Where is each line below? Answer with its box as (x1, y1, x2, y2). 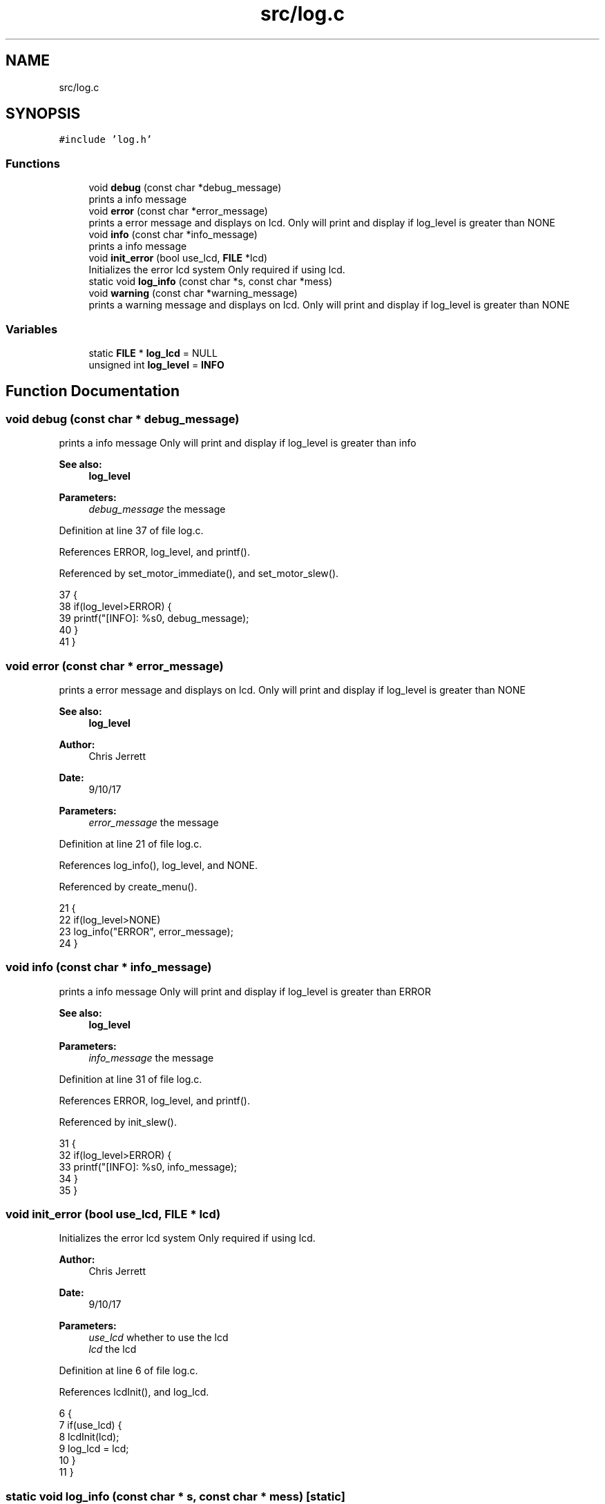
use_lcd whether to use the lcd (88, 1331, 229, 1344)
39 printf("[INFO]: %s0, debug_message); (59, 612, 249, 625)
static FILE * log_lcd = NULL (88, 346, 218, 359)
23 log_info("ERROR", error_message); (59, 925, 233, 937)
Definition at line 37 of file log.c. (59, 525, 204, 537)
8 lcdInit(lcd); (59, 1431, 119, 1443)
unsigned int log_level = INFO (88, 358, 224, 371)
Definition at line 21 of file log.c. (59, 837, 202, 850)
